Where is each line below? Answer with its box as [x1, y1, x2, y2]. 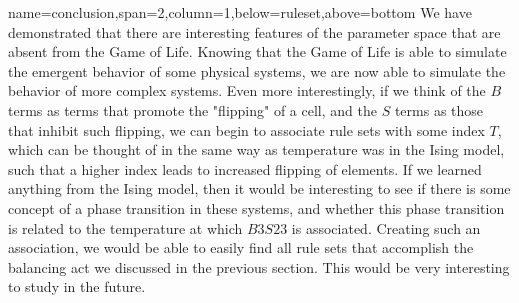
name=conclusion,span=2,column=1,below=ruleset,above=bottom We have [8, 2, 472, 22]
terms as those [394, 99, 484, 120]
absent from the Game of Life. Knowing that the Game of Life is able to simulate [8, 41, 507, 62]
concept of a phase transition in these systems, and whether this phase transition [8, 197, 505, 218]
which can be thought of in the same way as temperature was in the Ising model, [8, 139, 505, 160]
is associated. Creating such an [291, 217, 481, 238]
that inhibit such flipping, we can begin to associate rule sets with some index [8, 119, 485, 140]
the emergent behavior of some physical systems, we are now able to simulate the [8, 60, 506, 81]
